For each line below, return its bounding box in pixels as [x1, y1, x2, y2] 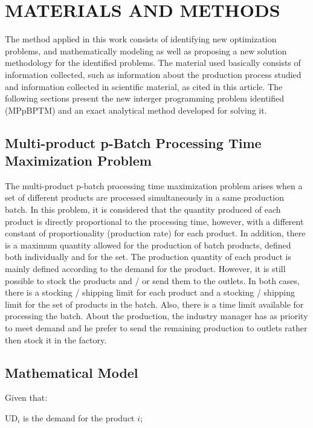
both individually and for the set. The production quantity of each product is [5, 250, 292, 263]
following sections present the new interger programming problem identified [5, 92, 285, 105]
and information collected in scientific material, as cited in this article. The [5, 80, 283, 92]
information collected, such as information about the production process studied [5, 68, 302, 80]
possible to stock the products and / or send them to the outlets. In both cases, [5, 274, 300, 287]
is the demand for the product [23, 411, 135, 424]
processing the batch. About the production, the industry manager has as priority [5, 310, 308, 322]
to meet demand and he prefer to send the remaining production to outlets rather [5, 322, 308, 334]
